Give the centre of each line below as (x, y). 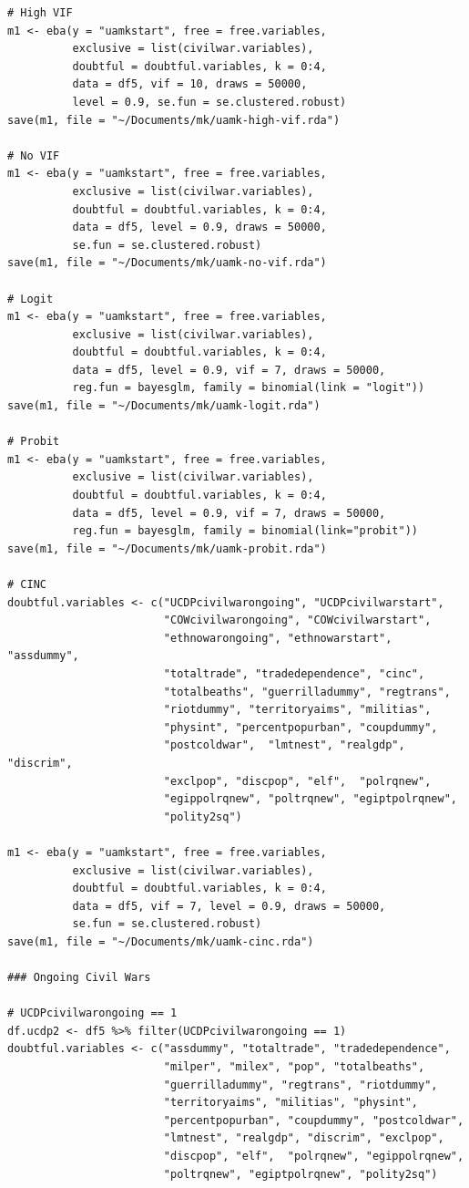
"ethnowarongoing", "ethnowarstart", (278, 638)
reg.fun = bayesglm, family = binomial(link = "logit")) (249, 388)
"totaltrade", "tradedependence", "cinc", (294, 673)
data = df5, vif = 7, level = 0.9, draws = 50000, (229, 906)
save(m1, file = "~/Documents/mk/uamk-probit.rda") (167, 548)
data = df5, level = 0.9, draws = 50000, (199, 227)
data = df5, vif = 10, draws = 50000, (190, 84)
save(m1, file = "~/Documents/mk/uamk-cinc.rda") (161, 941)
